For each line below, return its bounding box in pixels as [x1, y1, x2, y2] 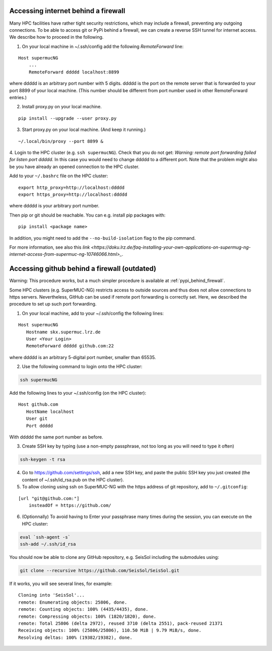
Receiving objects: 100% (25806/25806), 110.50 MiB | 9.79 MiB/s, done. [18, 627, 201, 633]
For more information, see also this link [9, 244, 90, 250]
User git [26, 416, 48, 421]
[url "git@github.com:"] [18, 495, 80, 501]
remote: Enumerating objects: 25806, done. [18, 599, 127, 605]
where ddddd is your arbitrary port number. [9, 203, 100, 209]
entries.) [9, 95, 27, 101]
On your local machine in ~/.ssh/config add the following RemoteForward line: [22, 43, 184, 49]
